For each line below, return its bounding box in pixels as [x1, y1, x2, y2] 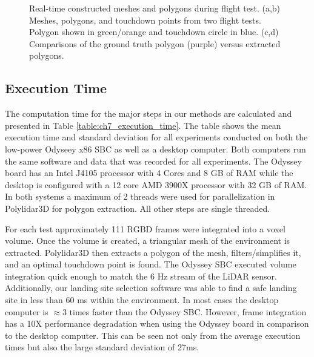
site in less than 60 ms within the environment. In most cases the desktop [5, 293, 279, 306]
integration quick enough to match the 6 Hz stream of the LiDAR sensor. [5, 269, 277, 282]
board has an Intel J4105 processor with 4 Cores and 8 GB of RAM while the [5, 166, 293, 179]
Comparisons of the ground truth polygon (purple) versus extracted [29, 37, 281, 50]
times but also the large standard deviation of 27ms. [5, 341, 199, 353]
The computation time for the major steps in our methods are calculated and [5, 107, 292, 120]
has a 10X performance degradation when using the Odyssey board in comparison [5, 317, 309, 330]
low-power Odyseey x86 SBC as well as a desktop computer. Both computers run [5, 142, 306, 155]
